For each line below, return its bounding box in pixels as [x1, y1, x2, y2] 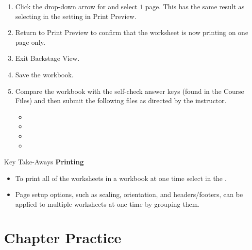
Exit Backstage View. [15, 53, 80, 63]
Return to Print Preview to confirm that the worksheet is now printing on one [15, 27, 249, 37]
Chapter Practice [4, 227, 121, 247]
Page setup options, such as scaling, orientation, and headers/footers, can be [15, 189, 243, 199]
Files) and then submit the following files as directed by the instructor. [15, 95, 227, 106]
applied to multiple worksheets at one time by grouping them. [15, 198, 200, 209]
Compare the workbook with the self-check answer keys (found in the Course [15, 86, 244, 96]
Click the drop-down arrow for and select [15, 1, 137, 11]
